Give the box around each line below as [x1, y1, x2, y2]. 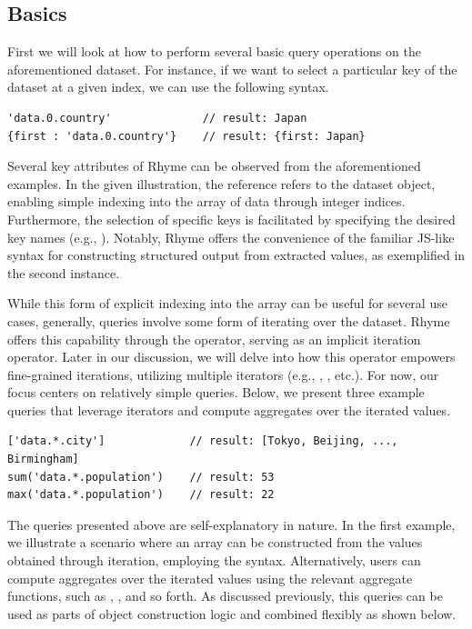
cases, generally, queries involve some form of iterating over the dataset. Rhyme [7, 311, 450, 330]
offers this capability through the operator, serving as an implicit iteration [7, 329, 421, 348]
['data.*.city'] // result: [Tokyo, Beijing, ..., [7, 434, 398, 448]
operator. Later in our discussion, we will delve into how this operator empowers [7, 347, 456, 366]
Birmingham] [7, 453, 79, 466]
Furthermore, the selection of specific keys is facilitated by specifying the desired [7, 209, 456, 228]
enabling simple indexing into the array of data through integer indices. [7, 192, 406, 211]
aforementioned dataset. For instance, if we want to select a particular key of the [7, 59, 457, 78]
